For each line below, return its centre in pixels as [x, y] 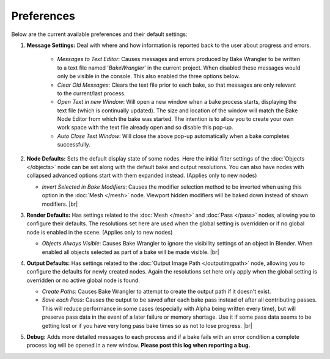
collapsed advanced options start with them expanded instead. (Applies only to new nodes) [142, 176]
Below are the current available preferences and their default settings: [99, 34]
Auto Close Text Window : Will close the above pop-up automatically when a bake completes [173, 136]
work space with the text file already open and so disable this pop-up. [145, 128]
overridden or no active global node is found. [83, 280]
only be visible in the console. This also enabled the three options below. [148, 76]
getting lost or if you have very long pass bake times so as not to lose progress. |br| [147, 325]
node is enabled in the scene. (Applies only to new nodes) [100, 232]
